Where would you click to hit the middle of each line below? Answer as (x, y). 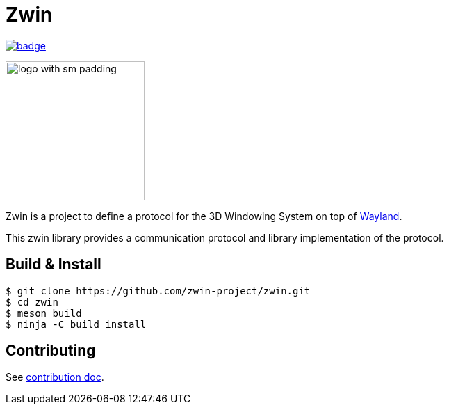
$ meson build (44, 313)
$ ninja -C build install (76, 324)
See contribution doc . (55, 377)
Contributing (51, 351)
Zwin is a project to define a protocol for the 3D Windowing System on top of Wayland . (204, 216)
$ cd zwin (32, 302)
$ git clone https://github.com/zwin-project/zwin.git (158, 291)
